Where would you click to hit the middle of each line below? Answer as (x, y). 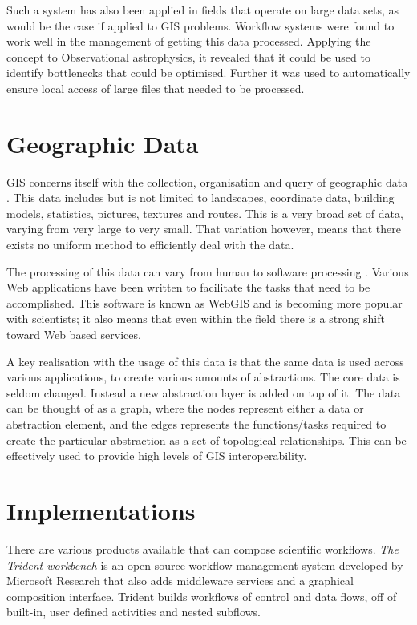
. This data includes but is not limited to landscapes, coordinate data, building (200, 198)
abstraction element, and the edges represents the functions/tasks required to (196, 424)
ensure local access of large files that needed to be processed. (156, 88)
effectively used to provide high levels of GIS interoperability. (157, 456)
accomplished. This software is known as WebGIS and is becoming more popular (204, 302)
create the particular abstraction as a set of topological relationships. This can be (206, 440)
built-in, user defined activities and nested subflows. (134, 612)
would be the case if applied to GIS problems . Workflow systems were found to (200, 25)
